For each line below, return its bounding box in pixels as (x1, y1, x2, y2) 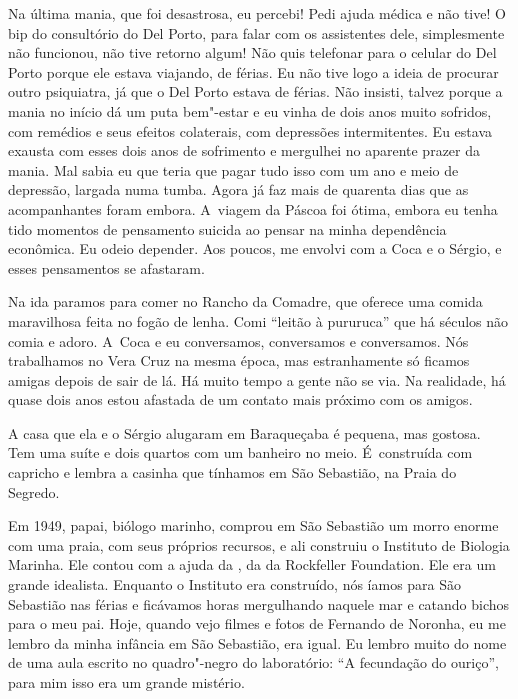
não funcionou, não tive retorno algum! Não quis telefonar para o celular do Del (8, 42, 497, 63)
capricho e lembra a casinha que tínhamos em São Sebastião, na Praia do (8, 462, 457, 483)
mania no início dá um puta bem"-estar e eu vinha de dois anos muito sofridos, (8, 100, 492, 121)
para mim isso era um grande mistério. (8, 672, 245, 692)
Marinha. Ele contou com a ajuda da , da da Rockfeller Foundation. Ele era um (8, 554, 496, 575)
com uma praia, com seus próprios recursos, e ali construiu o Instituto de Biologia (8, 534, 510, 555)
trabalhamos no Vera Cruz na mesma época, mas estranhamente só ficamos (8, 350, 470, 371)
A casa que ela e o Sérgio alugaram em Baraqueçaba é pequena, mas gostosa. (8, 422, 481, 443)
